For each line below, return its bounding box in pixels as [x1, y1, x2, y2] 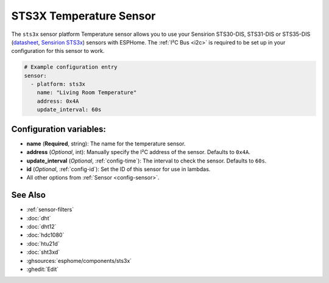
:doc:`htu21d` [26, 240, 60, 247]
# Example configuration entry [24, 64, 118, 71]
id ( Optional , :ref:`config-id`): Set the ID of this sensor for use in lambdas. [26, 165, 211, 173]
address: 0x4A [37, 97, 79, 105]
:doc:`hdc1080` [26, 231, 65, 239]
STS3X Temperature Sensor [11, 9, 156, 23]
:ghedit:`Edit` [26, 265, 59, 273]
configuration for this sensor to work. [11, 47, 105, 55]
